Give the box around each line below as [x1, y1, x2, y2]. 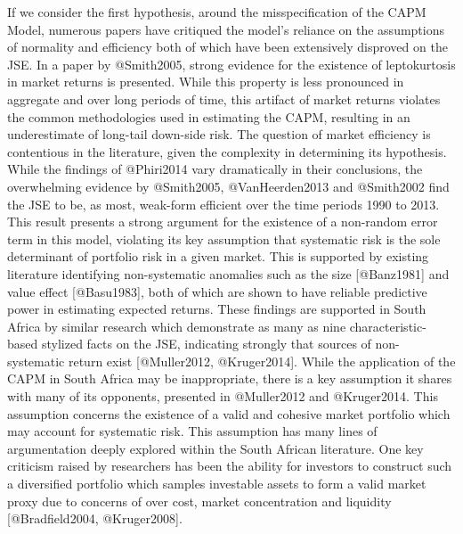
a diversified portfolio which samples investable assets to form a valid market [7, 474, 426, 493]
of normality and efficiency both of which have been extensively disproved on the [7, 37, 448, 56]
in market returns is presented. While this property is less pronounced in [7, 72, 404, 91]
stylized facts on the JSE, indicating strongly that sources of [41, 334, 371, 353]
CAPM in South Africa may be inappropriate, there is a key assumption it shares [7, 369, 452, 388]
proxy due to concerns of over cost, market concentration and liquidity [7, 491, 392, 510]
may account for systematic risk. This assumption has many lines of [7, 422, 378, 440]
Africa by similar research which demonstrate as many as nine [7, 316, 346, 335]
